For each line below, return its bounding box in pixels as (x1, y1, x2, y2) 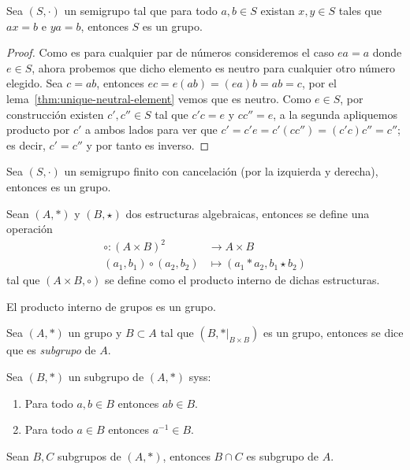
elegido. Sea (6, 75, 63, 91)
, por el (301, 75, 337, 91)
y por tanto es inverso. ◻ (86, 136, 210, 153)
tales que (338, 2, 382, 18)
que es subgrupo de (6, 342, 96, 358)
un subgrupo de (68, 368, 144, 385)
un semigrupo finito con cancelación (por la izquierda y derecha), (64, 163, 378, 179)
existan (260, 2, 295, 18)
